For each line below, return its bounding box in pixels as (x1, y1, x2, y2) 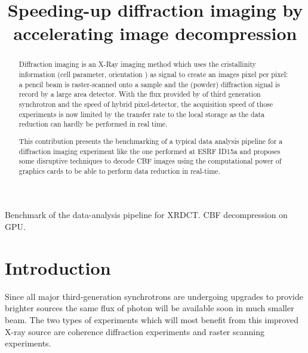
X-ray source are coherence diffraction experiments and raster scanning (5, 325, 264, 337)
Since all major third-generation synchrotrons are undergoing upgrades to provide (5, 290, 303, 302)
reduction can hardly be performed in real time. (19, 119, 168, 129)
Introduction (5, 255, 111, 280)
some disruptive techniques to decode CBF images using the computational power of (19, 156, 282, 166)
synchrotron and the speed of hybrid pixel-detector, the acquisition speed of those (19, 99, 273, 109)
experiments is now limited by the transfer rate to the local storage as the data (19, 109, 265, 119)
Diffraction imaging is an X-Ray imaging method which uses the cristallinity (19, 59, 257, 69)
